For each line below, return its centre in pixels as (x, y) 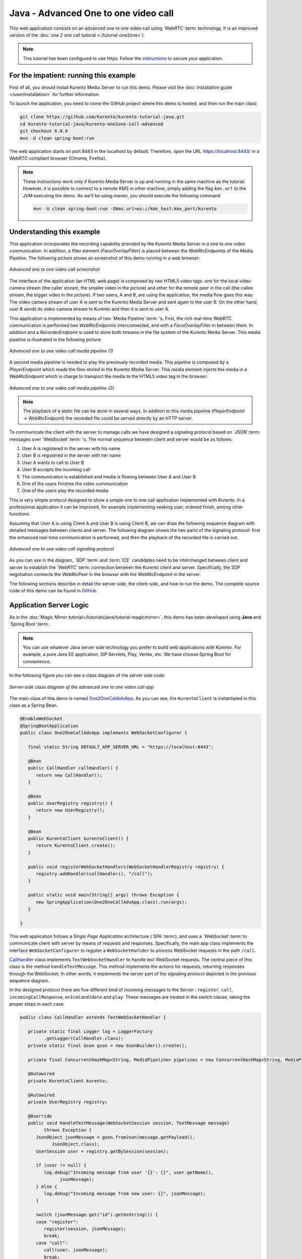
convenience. (37, 661)
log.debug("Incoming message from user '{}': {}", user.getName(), (129, 1172)
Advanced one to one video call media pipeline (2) (62, 388)
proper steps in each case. (37, 1004)
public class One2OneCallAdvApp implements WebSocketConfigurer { (103, 733)
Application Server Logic (49, 605)
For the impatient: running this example (72, 75)
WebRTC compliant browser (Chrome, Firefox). (58, 158)
